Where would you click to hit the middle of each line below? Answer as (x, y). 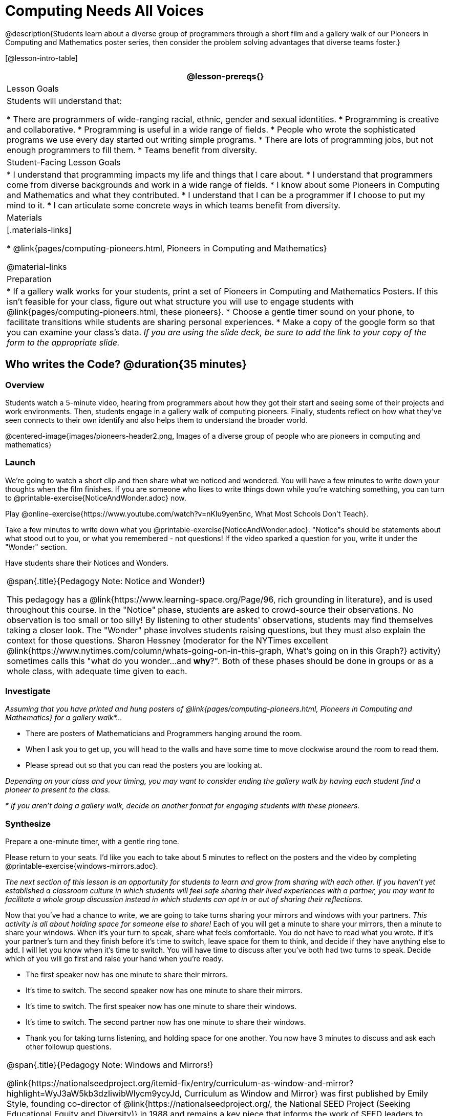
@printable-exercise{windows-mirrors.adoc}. (82, 866)
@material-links (37, 266)
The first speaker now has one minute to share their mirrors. (127, 975)
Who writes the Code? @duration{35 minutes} (126, 364)
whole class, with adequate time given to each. (97, 671)
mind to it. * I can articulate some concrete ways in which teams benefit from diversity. (174, 205)
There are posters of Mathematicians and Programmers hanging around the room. (164, 734)
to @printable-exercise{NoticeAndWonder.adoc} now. (96, 498)
